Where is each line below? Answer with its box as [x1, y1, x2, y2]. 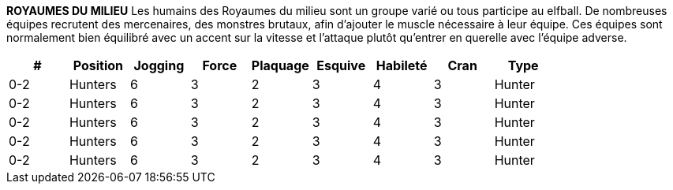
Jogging [133, 58, 185, 73]
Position [73, 58, 124, 73]
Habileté [376, 58, 428, 73]
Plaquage [251, 58, 309, 73]
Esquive [316, 58, 366, 73]
